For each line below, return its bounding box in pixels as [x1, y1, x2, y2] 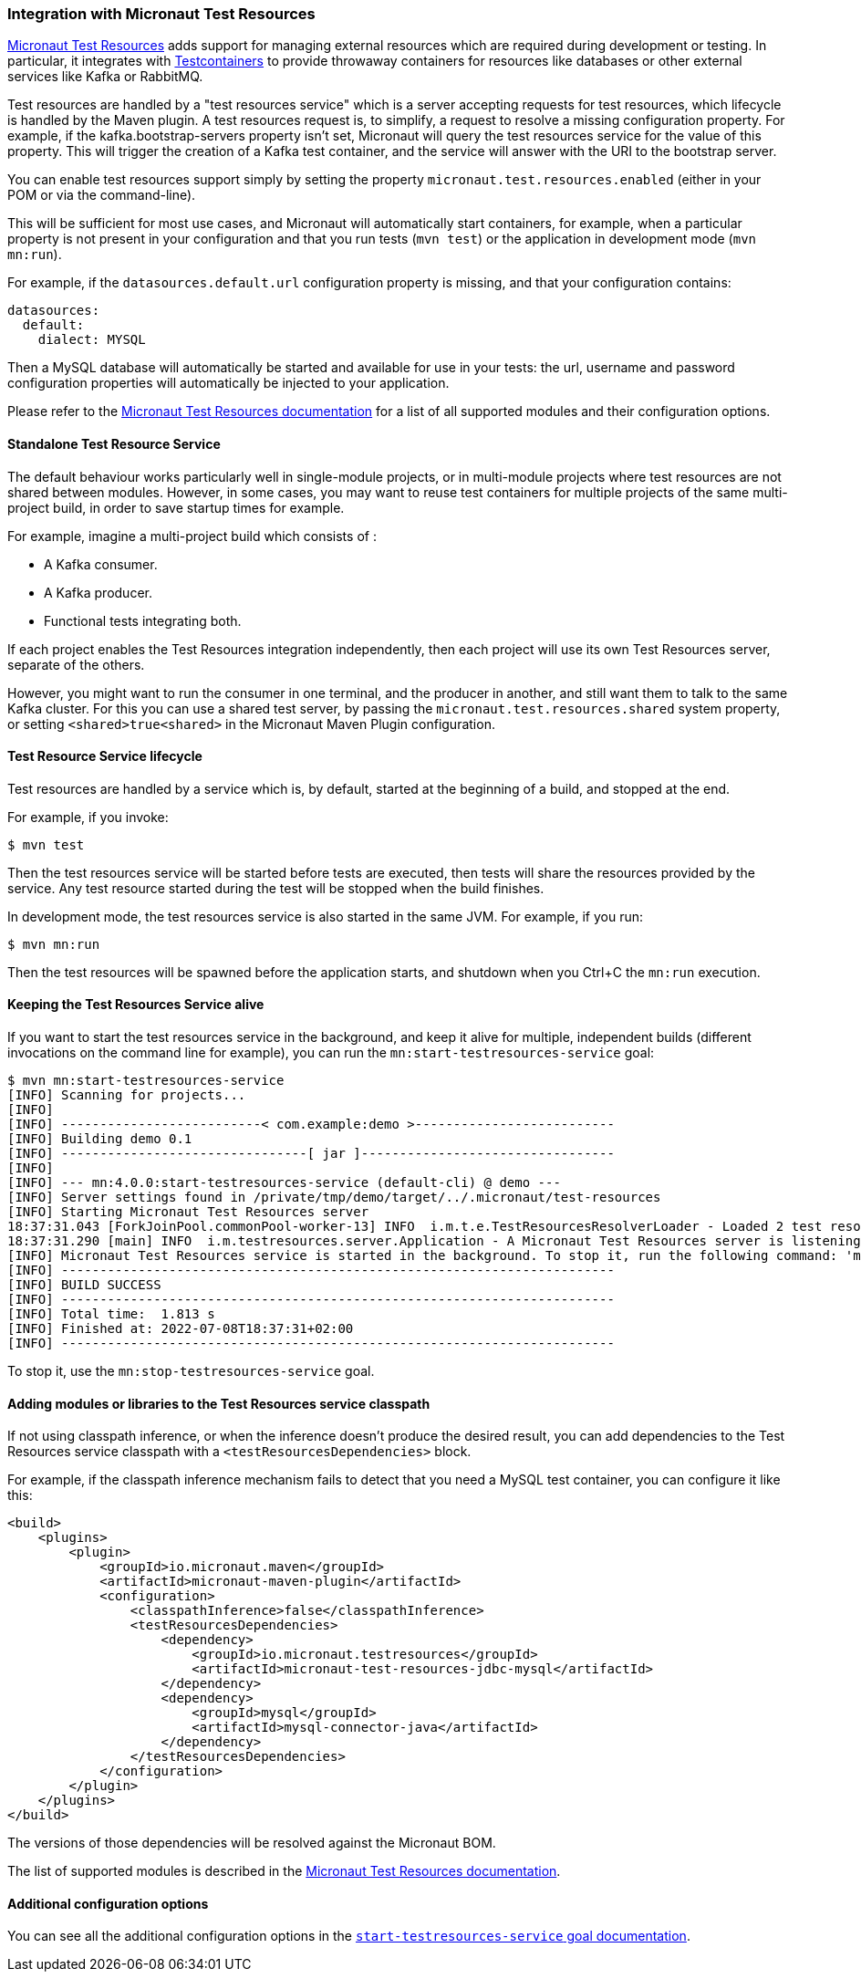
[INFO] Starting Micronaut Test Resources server [7, 1204, 369, 1220]
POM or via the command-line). [7, 187, 196, 203]
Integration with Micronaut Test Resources [7, 5, 316, 23]
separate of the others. [7, 656, 145, 672]
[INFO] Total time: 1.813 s [7, 1307, 215, 1322]
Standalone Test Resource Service [7, 435, 221, 452]
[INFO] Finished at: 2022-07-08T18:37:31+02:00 [7, 1321, 354, 1337]
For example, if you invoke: [7, 808, 169, 825]
